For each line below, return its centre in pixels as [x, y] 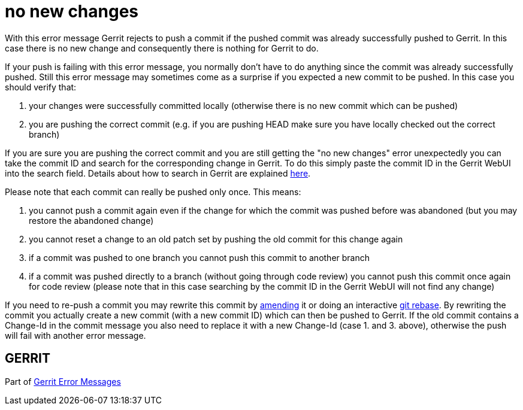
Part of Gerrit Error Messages [63, 381]
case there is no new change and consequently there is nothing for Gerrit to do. [162, 48]
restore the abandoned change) [91, 220]
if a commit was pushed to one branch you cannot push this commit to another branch [199, 257]
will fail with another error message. [75, 335]
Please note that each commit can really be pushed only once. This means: [153, 192]
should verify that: [41, 87]
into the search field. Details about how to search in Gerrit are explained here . [158, 173]
